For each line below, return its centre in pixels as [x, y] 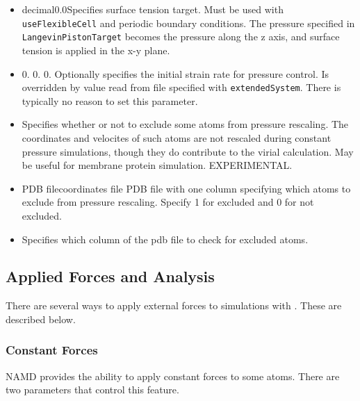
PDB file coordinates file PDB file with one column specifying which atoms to [186, 188]
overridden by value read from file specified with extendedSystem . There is [181, 87]
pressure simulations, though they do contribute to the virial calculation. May [188, 151]
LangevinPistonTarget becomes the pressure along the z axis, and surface [181, 36]
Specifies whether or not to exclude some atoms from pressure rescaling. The [185, 124]
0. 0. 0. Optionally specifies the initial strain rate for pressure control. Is [175, 73]
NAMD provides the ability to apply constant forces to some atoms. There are [173, 376]
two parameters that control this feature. [92, 390]
